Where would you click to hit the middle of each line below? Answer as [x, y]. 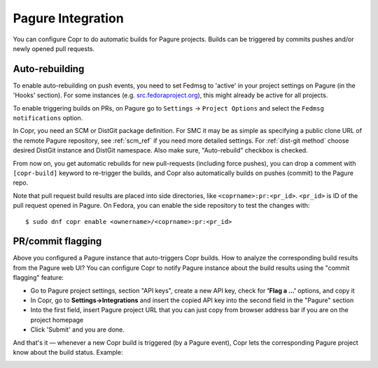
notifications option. [48, 118]
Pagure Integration [68, 18]
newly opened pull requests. [54, 48]
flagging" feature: [38, 278]
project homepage [57, 320]
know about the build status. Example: [68, 352]
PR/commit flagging [57, 241]
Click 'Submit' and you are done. [78, 330]
